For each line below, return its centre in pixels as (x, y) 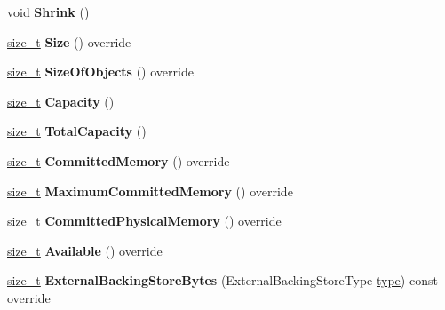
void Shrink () (48, 12)
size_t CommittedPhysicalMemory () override (144, 221)
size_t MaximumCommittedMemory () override (150, 191)
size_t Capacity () (61, 101)
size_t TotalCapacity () (77, 131)
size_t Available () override (85, 250)
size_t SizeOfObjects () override (100, 72)
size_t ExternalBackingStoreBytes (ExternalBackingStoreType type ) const (222, 280)
